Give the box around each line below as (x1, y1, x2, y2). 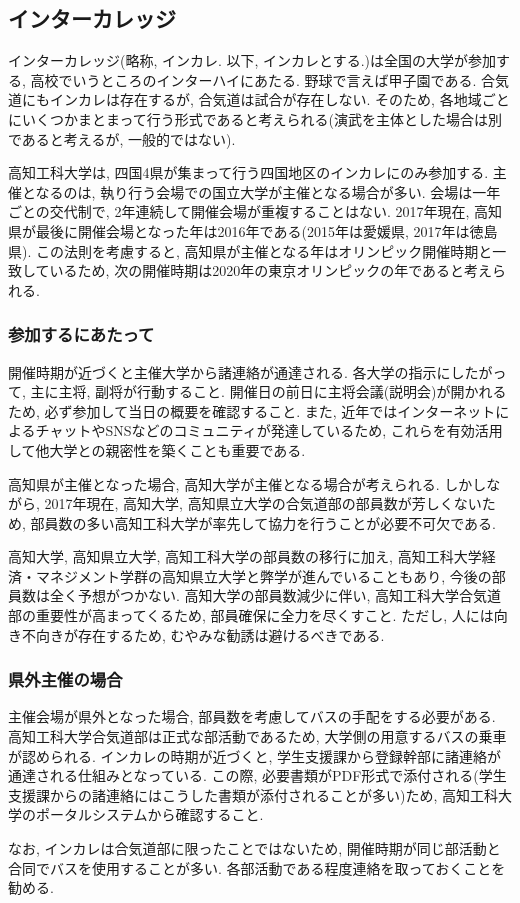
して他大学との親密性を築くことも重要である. (8, 439, 306, 460)
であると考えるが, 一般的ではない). (8, 128, 236, 149)
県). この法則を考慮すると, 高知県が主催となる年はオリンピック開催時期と (8, 240, 493, 261)
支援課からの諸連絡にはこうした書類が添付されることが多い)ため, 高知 (8, 784, 470, 805)
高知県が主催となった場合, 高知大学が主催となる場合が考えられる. (8, 473, 440, 494)
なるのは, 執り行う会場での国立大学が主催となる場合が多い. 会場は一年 (35, 181, 501, 202)
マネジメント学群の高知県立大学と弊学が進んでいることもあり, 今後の (35, 565, 492, 586)
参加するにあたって (8, 322, 155, 347)
